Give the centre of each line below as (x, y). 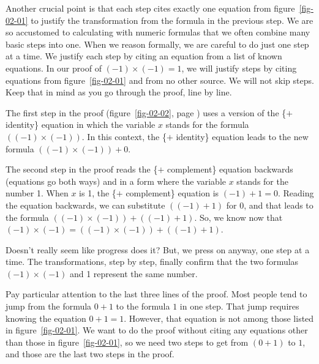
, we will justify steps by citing (239, 68)
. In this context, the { (124, 136)
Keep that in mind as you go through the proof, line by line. (119, 92)
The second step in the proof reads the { (82, 169)
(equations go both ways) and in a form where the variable (116, 181)
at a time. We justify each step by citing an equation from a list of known (144, 56)
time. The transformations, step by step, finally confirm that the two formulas (152, 262)
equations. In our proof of (54, 68)
